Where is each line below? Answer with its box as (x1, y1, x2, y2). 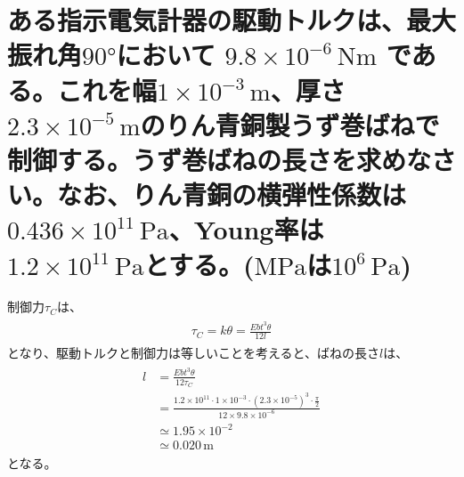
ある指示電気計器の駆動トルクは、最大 (7, 2, 457, 38)
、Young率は (168, 211, 324, 247)
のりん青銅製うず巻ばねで (140, 106, 440, 142)
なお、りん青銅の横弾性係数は (57, 176, 407, 213)
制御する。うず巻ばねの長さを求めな (7, 141, 432, 177)
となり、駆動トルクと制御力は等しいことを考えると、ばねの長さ (7, 344, 380, 361)
